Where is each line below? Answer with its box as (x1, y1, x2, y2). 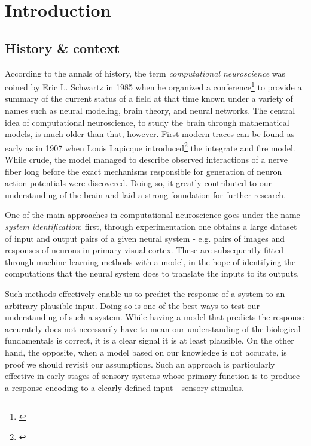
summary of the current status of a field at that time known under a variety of (5, 92, 293, 105)
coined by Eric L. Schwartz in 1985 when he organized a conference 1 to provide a (5, 79, 302, 93)
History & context (5, 38, 120, 57)
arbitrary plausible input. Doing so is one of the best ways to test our (5, 299, 260, 311)
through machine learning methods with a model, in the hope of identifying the (5, 255, 296, 268)
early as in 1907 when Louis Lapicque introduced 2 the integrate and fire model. (5, 139, 295, 154)
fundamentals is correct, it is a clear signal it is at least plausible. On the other (5, 334, 294, 347)
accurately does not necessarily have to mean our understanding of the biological (5, 322, 301, 335)
